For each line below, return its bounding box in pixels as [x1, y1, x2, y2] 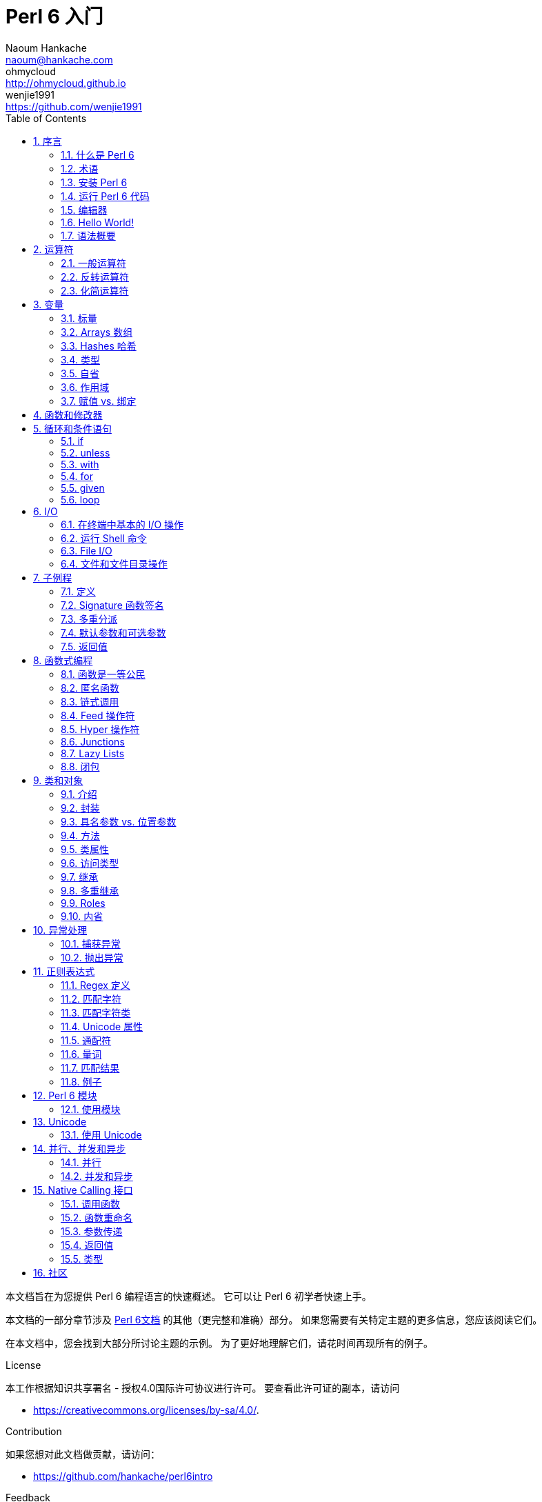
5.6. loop [61, 493, 100, 505]
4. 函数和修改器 [33, 408, 103, 421]
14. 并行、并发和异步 [33, 1142, 126, 1154]
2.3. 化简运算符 [61, 284, 129, 297]
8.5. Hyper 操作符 [61, 723, 140, 735]
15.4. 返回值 [61, 1239, 114, 1251]
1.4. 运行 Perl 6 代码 [61, 190, 150, 202]
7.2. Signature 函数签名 [61, 599, 164, 611]
